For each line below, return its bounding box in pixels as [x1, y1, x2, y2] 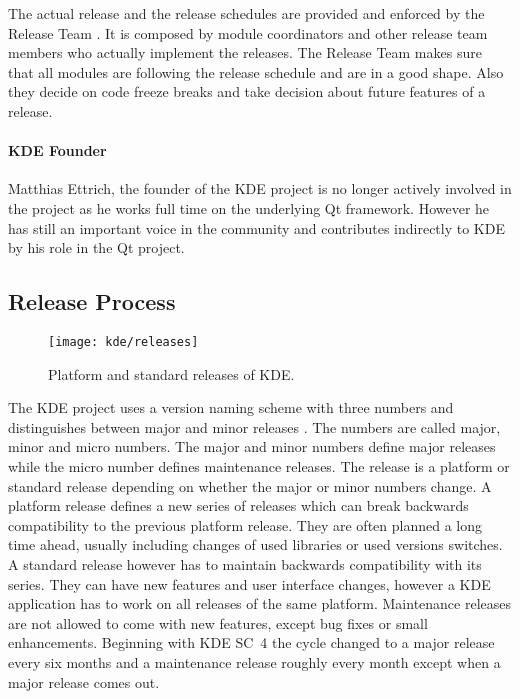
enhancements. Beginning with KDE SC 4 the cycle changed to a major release [8, 632, 495, 653]
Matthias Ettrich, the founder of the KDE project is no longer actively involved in [8, 178, 512, 199]
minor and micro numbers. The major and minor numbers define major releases [8, 436, 496, 457]
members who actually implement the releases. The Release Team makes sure [8, 42, 482, 63]
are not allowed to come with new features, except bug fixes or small [8, 612, 428, 633]
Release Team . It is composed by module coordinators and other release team [8, 22, 488, 43]
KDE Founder [8, 140, 107, 161]
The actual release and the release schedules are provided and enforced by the [8, 3, 485, 23]
